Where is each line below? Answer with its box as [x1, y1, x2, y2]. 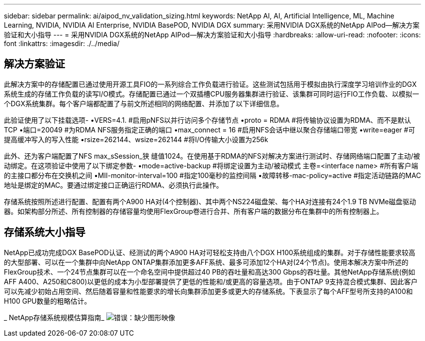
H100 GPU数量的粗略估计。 [4, 296, 91, 305]
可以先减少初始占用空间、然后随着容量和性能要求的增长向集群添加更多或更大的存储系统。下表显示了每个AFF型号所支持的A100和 [4, 287, 413, 295]
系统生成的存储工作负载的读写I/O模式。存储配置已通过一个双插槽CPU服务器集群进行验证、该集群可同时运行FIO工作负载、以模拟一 [4, 89, 419, 98]
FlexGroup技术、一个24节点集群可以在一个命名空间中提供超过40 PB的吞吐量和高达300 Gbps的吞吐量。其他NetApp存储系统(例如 [4, 267, 415, 276]
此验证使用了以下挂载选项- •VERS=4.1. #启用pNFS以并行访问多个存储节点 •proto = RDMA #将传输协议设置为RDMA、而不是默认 [4, 115, 411, 124]
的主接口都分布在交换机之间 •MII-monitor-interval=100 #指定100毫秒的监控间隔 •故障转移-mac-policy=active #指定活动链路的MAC [4, 171, 421, 179]
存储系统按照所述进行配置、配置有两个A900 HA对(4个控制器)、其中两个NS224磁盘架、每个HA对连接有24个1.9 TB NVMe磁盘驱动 [4, 197, 416, 206]
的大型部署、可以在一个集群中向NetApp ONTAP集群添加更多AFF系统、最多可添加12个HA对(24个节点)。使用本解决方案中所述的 [4, 258, 409, 266]
